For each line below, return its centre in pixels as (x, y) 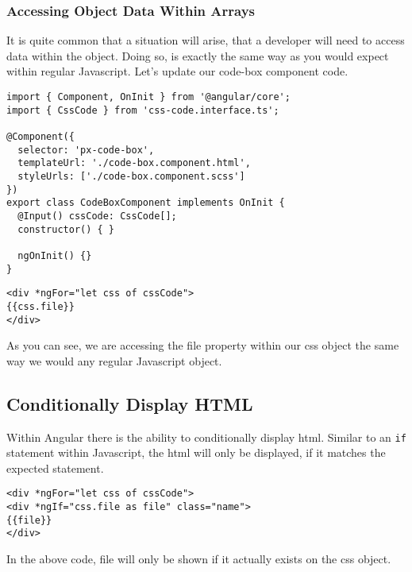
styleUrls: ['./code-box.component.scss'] (131, 176)
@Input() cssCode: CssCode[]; (97, 216)
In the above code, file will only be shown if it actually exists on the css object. (199, 559)
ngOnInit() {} (55, 255)
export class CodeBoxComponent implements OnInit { (146, 203)
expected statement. (55, 468)
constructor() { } (66, 229)
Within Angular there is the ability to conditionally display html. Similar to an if (206, 437)
